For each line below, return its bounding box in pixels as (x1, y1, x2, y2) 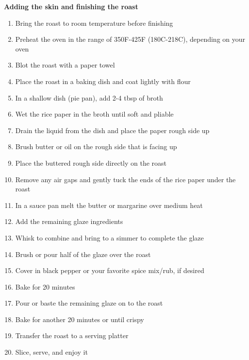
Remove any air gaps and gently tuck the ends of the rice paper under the (15, 174, 236, 184)
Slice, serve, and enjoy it (15, 347, 88, 357)
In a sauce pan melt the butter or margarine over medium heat (15, 200, 203, 210)
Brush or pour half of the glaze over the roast (15, 249, 151, 259)
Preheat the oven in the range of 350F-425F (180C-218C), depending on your (15, 34, 246, 44)
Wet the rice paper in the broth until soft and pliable (15, 109, 174, 119)
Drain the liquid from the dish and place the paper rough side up (15, 125, 210, 135)
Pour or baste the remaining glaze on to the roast (15, 298, 163, 308)
